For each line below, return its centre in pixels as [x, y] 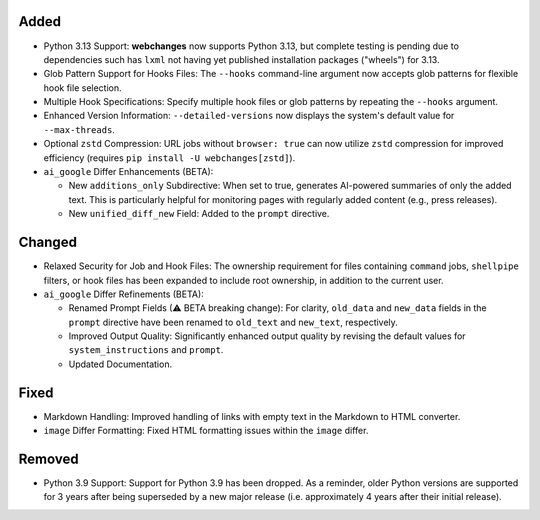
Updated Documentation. [120, 364]
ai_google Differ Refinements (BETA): [123, 294]
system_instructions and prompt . [146, 350]
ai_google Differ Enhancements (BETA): [128, 172]
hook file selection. [82, 87]
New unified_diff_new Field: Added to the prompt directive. [199, 214]
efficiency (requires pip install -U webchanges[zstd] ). [169, 157]
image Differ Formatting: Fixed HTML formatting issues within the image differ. [206, 431]
